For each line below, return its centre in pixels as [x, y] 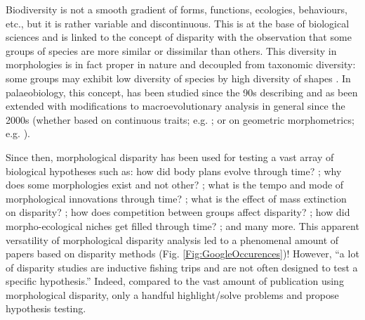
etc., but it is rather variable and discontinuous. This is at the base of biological [178, 23]
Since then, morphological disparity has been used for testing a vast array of [170, 156]
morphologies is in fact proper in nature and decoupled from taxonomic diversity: [181, 64]
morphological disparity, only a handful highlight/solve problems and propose [172, 294]
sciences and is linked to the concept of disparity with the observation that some [179, 37]
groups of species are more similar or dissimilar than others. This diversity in [171, 50]
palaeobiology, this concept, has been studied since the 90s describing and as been [182, 92]
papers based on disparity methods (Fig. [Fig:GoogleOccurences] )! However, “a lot [182, 254]
